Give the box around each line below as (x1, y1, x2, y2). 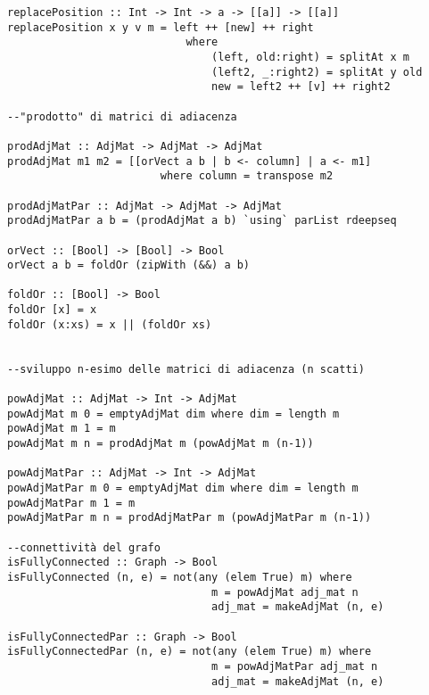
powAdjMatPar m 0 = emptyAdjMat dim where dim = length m (7, 482, 359, 494)
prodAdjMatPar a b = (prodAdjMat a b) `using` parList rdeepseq (7, 214, 397, 228)
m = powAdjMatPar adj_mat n (211, 659, 378, 673)
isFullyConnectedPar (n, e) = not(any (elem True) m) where (7, 645, 372, 658)
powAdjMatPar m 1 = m (7, 496, 136, 509)
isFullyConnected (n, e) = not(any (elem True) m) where (7, 570, 352, 583)
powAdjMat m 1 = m (7, 422, 116, 435)
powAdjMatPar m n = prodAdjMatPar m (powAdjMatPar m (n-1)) (7, 511, 372, 525)
